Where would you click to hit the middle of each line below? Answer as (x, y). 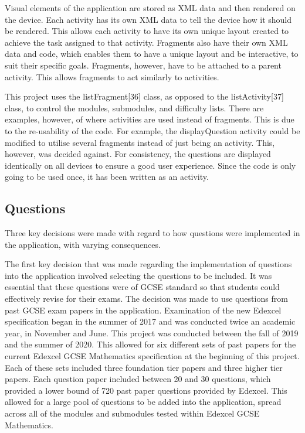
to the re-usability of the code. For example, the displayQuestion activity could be (152, 130)
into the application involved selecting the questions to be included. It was (138, 275)
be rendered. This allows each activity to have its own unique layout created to (147, 31)
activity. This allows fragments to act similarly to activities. (112, 76)
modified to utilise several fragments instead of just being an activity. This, (140, 142)
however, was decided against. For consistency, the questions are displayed (138, 154)
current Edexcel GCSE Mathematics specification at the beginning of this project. (152, 356)
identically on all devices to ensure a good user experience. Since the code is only (150, 165)
